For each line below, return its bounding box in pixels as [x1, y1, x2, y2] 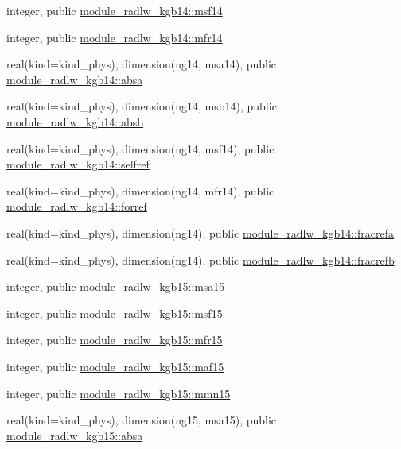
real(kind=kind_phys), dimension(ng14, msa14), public [6, 56, 277, 72]
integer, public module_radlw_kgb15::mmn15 [6, 385, 231, 401]
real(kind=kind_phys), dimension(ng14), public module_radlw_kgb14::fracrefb [6, 251, 395, 268]
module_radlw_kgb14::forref [6, 198, 147, 215]
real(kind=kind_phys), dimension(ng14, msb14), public [6, 98, 277, 114]
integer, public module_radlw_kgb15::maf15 [6, 358, 224, 374]
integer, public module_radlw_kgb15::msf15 [6, 304, 223, 321]
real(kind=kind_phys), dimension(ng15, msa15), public [6, 412, 277, 428]
